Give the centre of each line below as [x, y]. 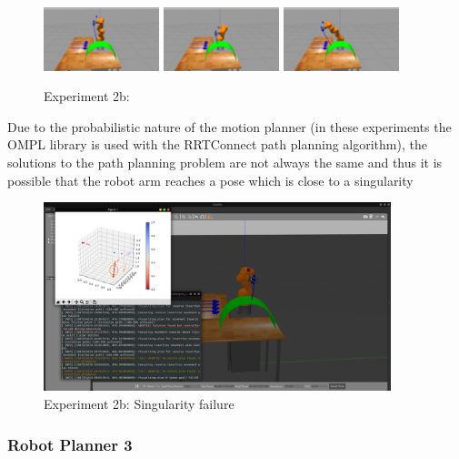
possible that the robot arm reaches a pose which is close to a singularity [210, 180]
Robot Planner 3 [70, 444]
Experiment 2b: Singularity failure [139, 404]
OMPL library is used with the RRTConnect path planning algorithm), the [217, 144]
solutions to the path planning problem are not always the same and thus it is [225, 163]
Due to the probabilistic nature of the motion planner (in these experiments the [229, 126]
